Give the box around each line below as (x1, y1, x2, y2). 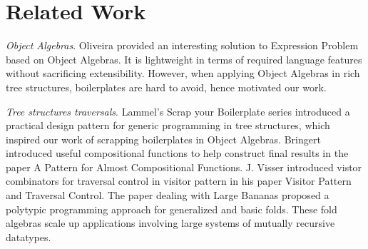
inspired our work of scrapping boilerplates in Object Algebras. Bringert (6, 131, 321, 146)
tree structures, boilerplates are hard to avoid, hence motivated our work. (6, 79, 327, 94)
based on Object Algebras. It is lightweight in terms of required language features (6, 51, 362, 66)
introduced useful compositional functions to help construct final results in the (6, 146, 349, 161)
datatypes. (6, 229, 51, 244)
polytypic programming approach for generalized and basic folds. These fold (6, 201, 337, 216)
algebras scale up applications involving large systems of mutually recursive (6, 215, 335, 230)
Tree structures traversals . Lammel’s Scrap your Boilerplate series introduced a (6, 103, 350, 118)
